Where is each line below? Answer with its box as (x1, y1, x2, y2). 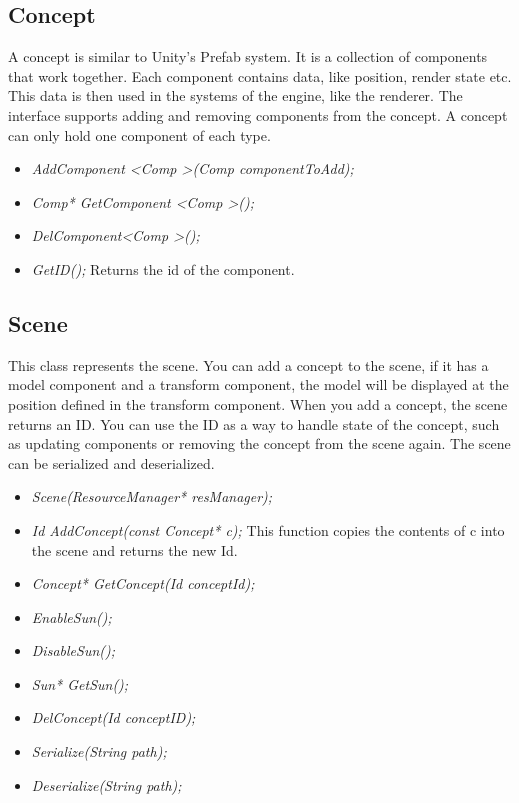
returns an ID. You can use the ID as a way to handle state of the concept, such (8, 413, 500, 434)
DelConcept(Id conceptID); (31, 707, 196, 728)
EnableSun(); (31, 606, 112, 627)
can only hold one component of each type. (8, 124, 271, 145)
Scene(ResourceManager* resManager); (31, 486, 273, 507)
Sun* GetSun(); (31, 673, 129, 694)
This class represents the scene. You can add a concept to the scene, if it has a (8, 354, 489, 375)
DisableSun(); (31, 640, 116, 661)
